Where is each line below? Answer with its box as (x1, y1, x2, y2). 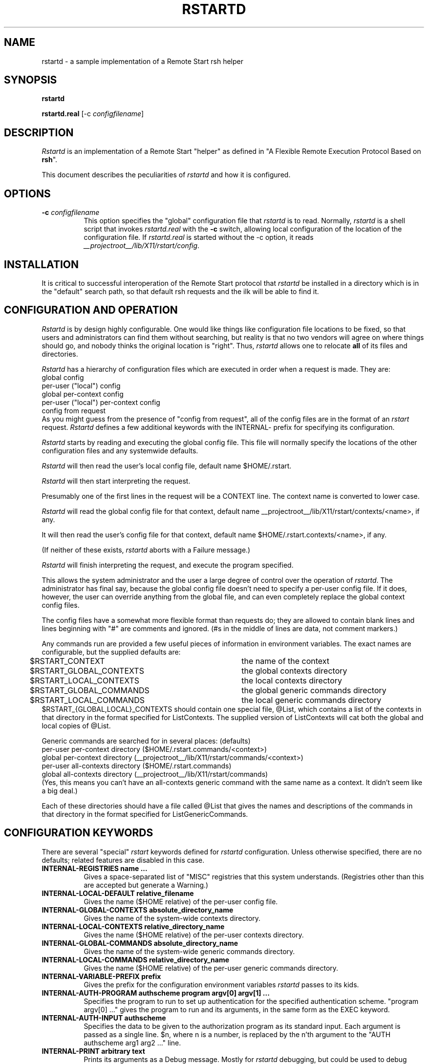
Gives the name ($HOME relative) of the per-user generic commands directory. (84, 963, 339, 972)
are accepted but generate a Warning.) (84, 880, 209, 889)
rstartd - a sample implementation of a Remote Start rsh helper (42, 57, 244, 65)
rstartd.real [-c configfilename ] (42, 109, 144, 118)
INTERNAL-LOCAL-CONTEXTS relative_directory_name (42, 922, 225, 931)
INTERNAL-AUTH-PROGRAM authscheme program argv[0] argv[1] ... (42, 988, 270, 997)
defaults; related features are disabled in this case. (42, 855, 205, 864)
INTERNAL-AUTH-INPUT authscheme (42, 1013, 166, 1022)
